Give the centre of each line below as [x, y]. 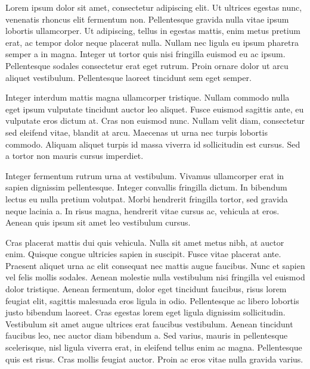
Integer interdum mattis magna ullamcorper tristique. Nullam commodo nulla [148, 97]
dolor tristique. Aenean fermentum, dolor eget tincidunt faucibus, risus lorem [146, 289]
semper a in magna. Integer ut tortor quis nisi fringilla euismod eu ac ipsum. [145, 54]
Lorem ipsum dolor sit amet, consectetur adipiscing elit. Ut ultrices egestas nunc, [154, 7]
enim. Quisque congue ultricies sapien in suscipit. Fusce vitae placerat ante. [143, 254]
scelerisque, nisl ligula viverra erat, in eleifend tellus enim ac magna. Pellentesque [154, 347]
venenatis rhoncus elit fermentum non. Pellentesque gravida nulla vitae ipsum [147, 19]
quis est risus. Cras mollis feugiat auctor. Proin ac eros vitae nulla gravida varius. [154, 359]
